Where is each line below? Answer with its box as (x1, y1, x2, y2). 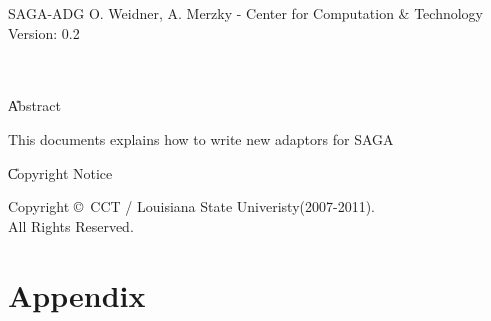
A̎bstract (8, 95, 62, 116)
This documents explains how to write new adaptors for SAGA (8, 128, 394, 149)
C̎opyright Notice (8, 162, 113, 183)
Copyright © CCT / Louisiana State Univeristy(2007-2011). (8, 196, 375, 217)
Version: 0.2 (8, 22, 80, 43)
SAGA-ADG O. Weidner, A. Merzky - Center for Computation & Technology (8, 3, 484, 23)
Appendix (8, 274, 146, 315)
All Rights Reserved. (8, 215, 134, 236)
